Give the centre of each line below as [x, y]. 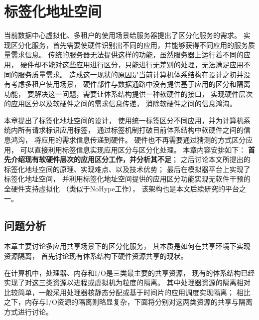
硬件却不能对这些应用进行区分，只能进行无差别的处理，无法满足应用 [132, 64]
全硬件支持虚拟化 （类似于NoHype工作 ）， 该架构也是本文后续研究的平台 [122, 189]
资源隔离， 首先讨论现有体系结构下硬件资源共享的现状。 [96, 256]
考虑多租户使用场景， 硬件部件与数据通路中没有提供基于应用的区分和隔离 [130, 84]
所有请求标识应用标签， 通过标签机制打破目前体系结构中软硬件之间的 [130, 130]
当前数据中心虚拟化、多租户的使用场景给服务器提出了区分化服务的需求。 [123, 35]
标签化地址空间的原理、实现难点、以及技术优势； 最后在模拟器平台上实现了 [127, 169]
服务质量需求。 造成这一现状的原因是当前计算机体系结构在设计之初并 [130, 74]
